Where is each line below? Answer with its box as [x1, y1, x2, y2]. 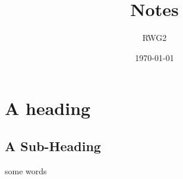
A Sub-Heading [5, 136, 101, 155]
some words [5, 164, 47, 177]
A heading [5, 96, 91, 120]
